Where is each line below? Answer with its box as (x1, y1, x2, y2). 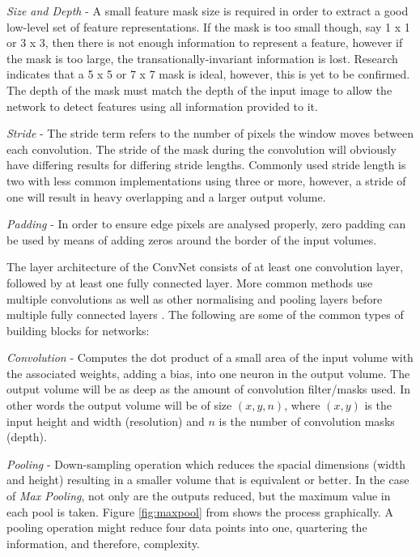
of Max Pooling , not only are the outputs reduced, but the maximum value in (6, 487, 391, 504)
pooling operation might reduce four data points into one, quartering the (6, 519, 367, 536)
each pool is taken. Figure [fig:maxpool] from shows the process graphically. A (6, 503, 393, 520)
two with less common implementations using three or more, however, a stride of (6, 172, 406, 189)
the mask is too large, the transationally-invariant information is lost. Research (6, 49, 398, 66)
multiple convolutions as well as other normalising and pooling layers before (6, 290, 383, 307)
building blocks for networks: (6, 321, 150, 338)
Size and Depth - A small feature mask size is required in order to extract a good (6, 2, 409, 19)
